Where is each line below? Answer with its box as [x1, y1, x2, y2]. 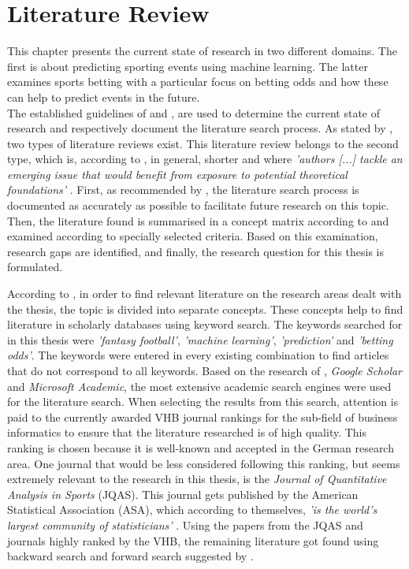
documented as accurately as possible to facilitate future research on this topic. [7, 197, 389, 214]
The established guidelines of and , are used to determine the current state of [7, 104, 381, 121]
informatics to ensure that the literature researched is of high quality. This [7, 424, 367, 441]
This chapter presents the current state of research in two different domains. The [7, 43, 397, 59]
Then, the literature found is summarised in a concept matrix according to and [7, 212, 389, 229]
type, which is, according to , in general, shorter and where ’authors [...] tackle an [7, 151, 403, 167]
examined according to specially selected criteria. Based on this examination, [7, 228, 378, 244]
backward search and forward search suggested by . [7, 548, 254, 564]
